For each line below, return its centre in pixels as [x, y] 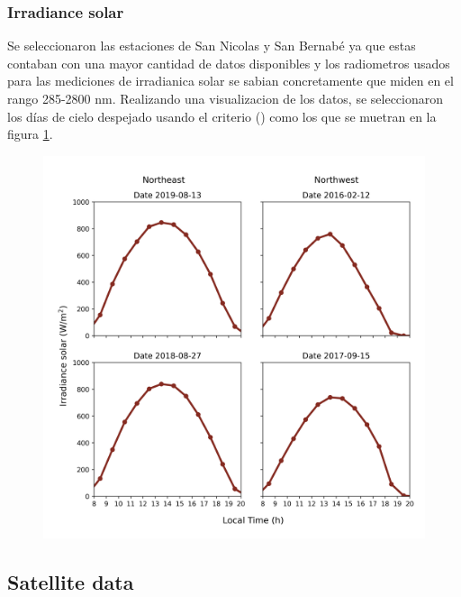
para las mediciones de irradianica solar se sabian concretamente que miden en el [230, 81]
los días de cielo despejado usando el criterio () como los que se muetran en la [222, 116]
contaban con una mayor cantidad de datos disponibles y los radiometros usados [229, 63]
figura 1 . [30, 134]
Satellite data [71, 581]
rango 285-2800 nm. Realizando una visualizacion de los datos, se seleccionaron [226, 98]
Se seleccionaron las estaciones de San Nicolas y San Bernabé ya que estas [212, 46]
